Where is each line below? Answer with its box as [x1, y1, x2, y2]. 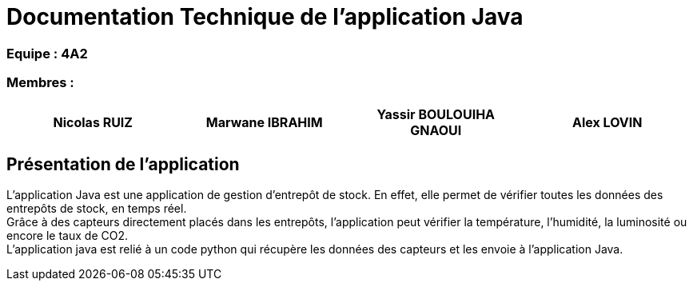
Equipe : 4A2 [6, 45, 88, 62]
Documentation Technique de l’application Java [6, 3, 524, 30]
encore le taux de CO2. [6, 229, 128, 243]
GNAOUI [410, 122, 462, 138]
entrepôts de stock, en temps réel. [6, 201, 187, 216]
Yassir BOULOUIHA [376, 106, 496, 122]
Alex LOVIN [572, 114, 643, 130]
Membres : [6, 74, 74, 91]
